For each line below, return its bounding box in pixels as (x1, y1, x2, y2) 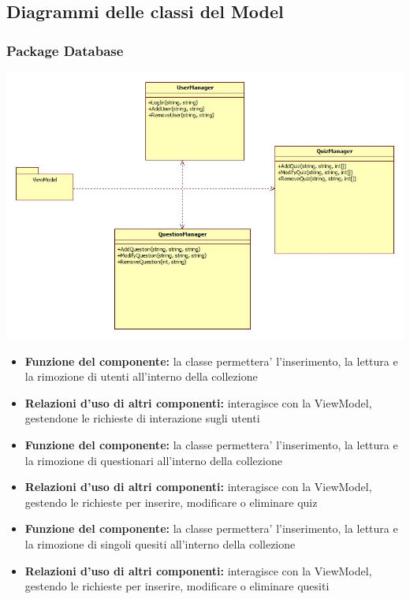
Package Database (6, 40, 124, 60)
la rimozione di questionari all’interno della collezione (24, 452, 282, 468)
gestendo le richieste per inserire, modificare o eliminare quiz (24, 493, 318, 510)
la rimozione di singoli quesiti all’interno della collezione (24, 535, 296, 552)
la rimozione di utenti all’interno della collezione (24, 368, 258, 385)
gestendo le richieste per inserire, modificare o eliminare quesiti (24, 578, 330, 594)
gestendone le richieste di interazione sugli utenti (24, 410, 260, 426)
